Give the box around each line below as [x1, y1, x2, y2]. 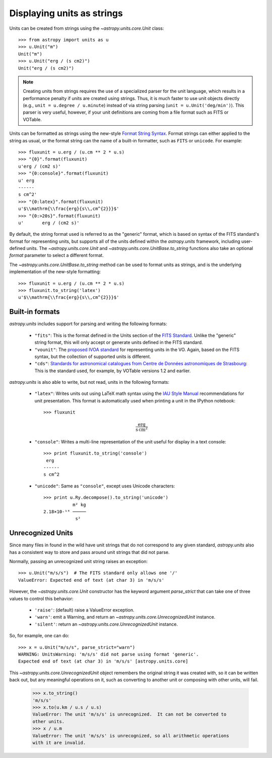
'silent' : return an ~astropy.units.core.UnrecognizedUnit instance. [34, 621, 178, 627]
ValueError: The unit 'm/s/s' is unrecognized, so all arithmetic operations [32, 733, 229, 738]
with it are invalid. [32, 740, 86, 745]
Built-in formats [9, 308, 60, 316]
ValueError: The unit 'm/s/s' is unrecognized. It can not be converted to [32, 712, 227, 717]
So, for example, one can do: [9, 633, 70, 639]
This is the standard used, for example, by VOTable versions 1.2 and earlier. [34, 368, 191, 374]
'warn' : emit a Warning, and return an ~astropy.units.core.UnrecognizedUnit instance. [34, 614, 216, 620]
